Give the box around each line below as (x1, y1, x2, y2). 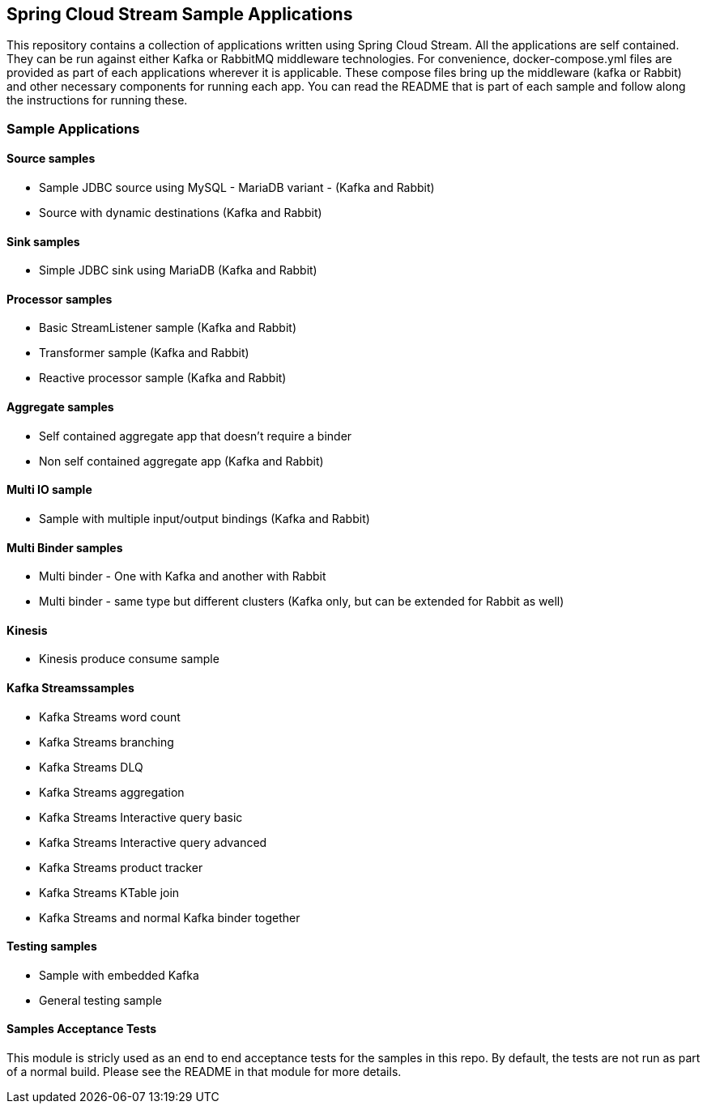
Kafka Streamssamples (6, 680, 134, 695)
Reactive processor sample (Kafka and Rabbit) (39, 371, 287, 385)
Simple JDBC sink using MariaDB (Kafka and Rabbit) (39, 263, 317, 278)
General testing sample (39, 993, 162, 1007)
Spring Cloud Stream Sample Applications (6, 4, 353, 24)
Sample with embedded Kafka (39, 968, 199, 982)
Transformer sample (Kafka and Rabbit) (39, 346, 249, 360)
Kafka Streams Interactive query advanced (39, 835, 267, 849)
